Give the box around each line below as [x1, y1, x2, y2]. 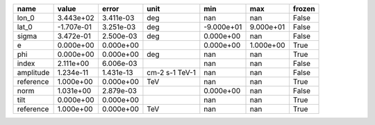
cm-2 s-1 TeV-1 [147, 68, 196, 77]
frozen [292, 4, 315, 13]
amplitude [17, 68, 50, 77]
